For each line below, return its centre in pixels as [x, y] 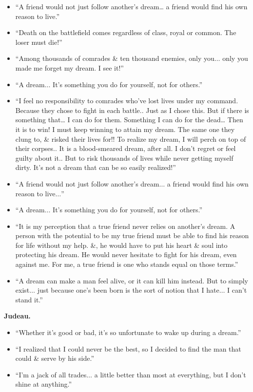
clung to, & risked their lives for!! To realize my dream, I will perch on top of [131, 139]
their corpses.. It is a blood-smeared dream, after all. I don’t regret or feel [126, 148]
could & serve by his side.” [55, 358]
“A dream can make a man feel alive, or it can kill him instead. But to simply [132, 280]
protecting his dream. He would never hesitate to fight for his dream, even [126, 254]
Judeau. [17, 316]
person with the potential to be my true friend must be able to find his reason [132, 235]
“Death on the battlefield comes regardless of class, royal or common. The [126, 32]
